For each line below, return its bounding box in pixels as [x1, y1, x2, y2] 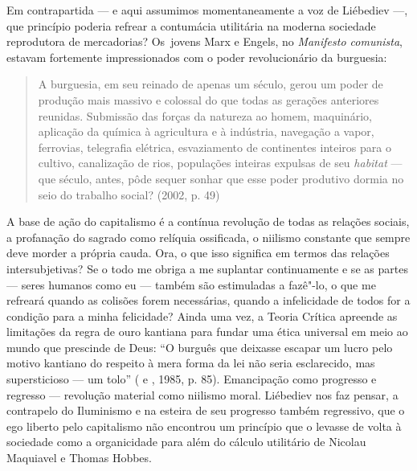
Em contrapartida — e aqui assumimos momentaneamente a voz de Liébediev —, [6, 2, 408, 18]
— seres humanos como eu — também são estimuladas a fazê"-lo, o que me [6, 276, 376, 293]
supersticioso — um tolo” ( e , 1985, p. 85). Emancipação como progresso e [6, 371, 377, 387]
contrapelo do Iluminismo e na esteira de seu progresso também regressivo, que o [6, 402, 405, 419]
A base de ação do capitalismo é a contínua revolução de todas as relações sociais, [6, 213, 410, 230]
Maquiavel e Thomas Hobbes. [6, 449, 152, 466]
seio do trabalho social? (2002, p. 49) [38, 186, 220, 203]
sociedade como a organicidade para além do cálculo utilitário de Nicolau [6, 433, 366, 450]
